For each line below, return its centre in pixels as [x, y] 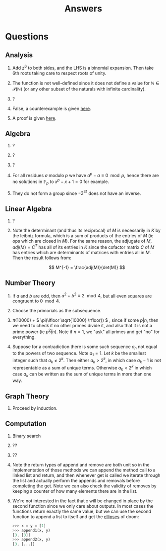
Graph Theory [27, 396]
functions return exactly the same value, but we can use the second [82, 511]
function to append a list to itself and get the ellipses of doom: [76, 516]
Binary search [27, 436]
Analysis [19, 55]
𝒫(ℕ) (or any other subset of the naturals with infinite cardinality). [79, 89]
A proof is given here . [34, 118]
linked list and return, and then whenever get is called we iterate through [86, 475]
